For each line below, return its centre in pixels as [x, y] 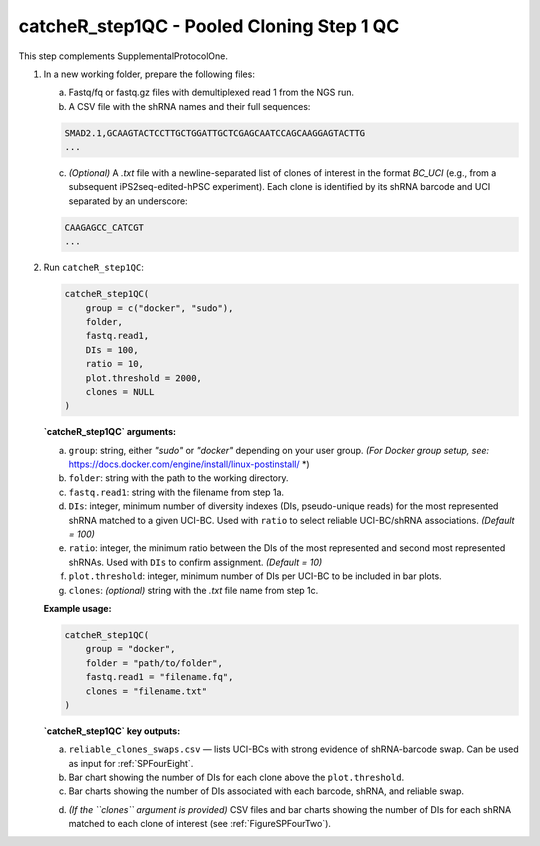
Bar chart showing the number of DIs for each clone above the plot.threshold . [236, 777]
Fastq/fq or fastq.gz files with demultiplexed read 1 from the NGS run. [211, 92]
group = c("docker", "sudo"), [159, 308]
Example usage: [77, 608]
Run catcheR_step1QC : [93, 267]
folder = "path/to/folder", [154, 663]
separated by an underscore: [128, 201]
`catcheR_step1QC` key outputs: [112, 731]
